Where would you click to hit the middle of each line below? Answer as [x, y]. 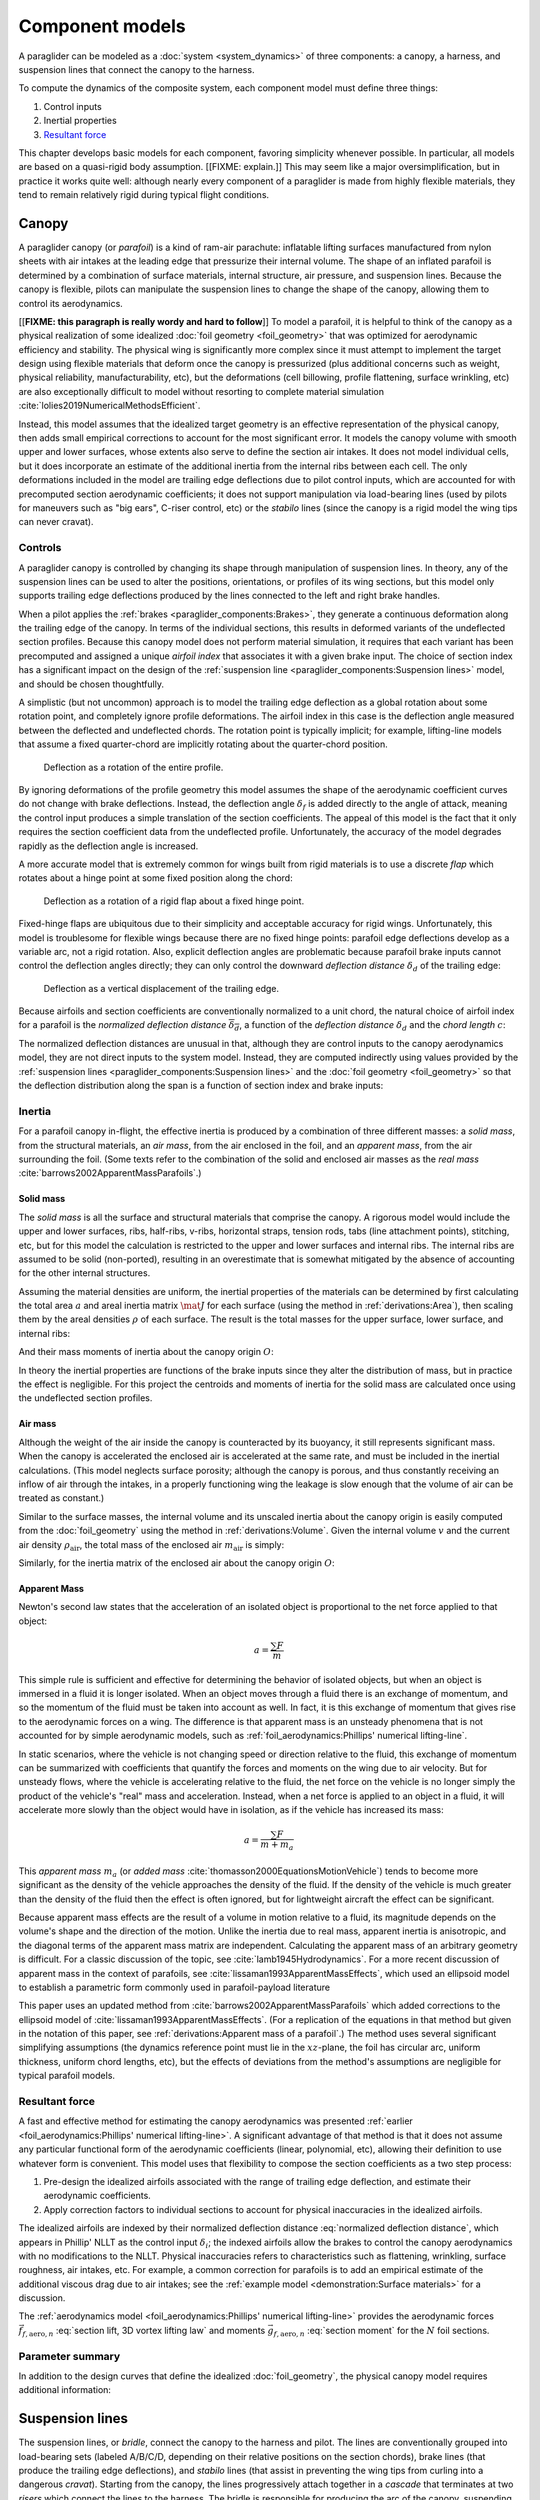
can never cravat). [56, 522]
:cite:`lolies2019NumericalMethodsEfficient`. [109, 406]
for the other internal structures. [84, 1273]
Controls [40, 548]
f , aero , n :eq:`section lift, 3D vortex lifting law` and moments [143, 2331]
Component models [102, 26]
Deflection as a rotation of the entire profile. [133, 767]
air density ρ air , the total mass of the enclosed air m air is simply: [151, 1545]
